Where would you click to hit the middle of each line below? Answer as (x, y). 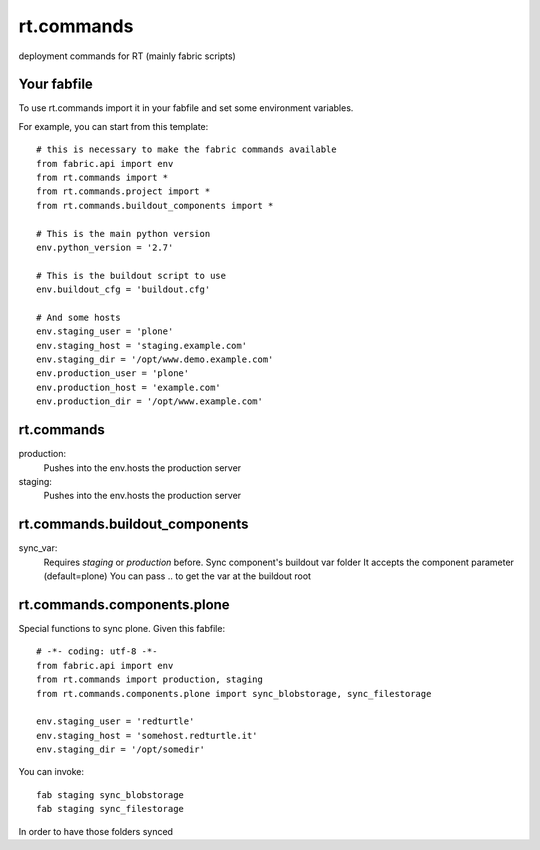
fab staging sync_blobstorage (110, 794)
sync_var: (38, 548)
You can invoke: (51, 772)
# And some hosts (78, 317)
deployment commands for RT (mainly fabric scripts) (127, 56)
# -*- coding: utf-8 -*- (97, 651)
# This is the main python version (123, 233)
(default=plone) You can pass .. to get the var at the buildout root (177, 576)
